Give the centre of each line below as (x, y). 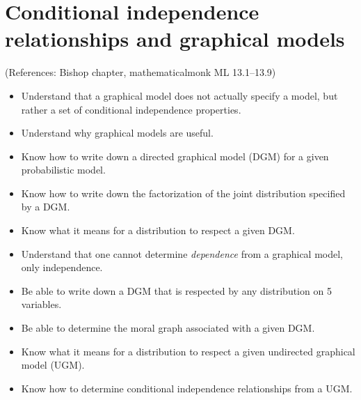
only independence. (62, 267)
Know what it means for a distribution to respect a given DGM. (158, 230)
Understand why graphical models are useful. (117, 133)
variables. (41, 304)
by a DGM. (46, 207)
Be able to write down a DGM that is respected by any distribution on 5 (176, 290)
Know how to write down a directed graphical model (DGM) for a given (175, 156)
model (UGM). (53, 365)
